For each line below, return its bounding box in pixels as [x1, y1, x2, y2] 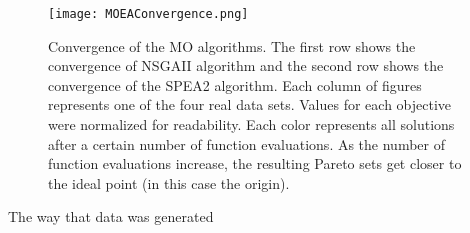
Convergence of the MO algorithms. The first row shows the [48, 35, 416, 56]
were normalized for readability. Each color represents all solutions [48, 114, 455, 135]
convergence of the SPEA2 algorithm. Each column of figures [48, 74, 422, 95]
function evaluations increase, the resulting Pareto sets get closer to [48, 153, 462, 174]
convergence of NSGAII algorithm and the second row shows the [48, 55, 444, 76]
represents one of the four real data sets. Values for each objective [48, 94, 452, 115]
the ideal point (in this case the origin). [48, 172, 290, 193]
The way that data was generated [8, 206, 214, 227]
